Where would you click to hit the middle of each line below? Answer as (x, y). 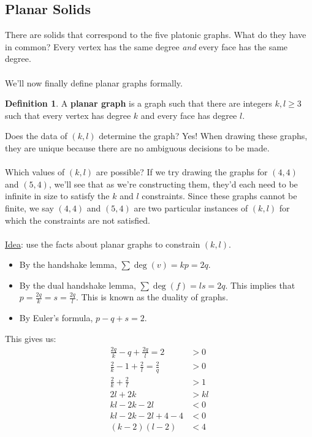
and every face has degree (189, 115)
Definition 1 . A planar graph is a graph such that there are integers (139, 103)
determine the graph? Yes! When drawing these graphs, (203, 136)
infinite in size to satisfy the (57, 196)
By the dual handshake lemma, (78, 285)
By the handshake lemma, (68, 264)
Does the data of (36, 136)
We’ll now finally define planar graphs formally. (94, 82)
